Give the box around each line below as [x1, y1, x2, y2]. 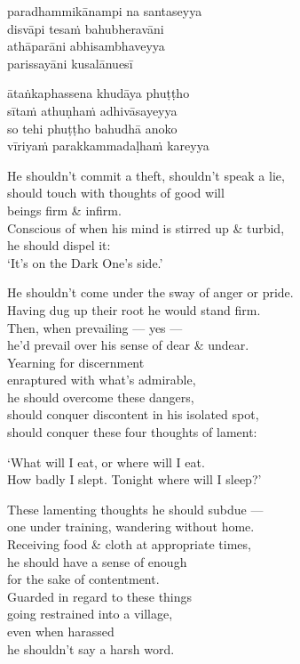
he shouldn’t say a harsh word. [7, 639, 175, 658]
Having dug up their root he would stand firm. [7, 300, 261, 319]
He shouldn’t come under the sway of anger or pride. [7, 283, 294, 302]
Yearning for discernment [7, 352, 145, 371]
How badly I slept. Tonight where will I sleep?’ [7, 470, 262, 489]
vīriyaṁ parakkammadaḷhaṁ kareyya [7, 136, 209, 155]
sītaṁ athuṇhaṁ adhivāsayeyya [7, 101, 178, 119]
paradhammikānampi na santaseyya [7, 2, 202, 20]
